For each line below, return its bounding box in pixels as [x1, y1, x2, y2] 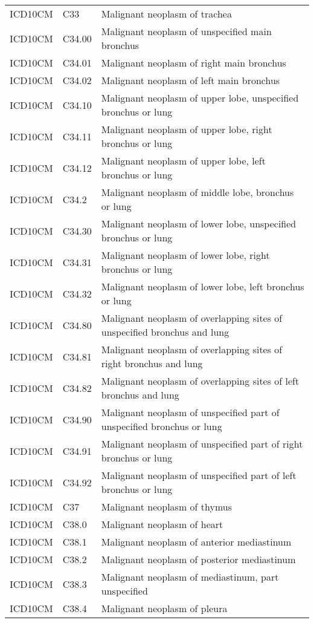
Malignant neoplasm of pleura [101, 601, 228, 615]
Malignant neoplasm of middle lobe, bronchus [101, 185, 294, 199]
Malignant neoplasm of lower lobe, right [101, 248, 270, 262]
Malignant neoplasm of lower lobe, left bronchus [101, 279, 304, 293]
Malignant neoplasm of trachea [101, 7, 232, 21]
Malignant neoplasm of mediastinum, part [101, 570, 279, 584]
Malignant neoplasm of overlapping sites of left [101, 374, 300, 388]
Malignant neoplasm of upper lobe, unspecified [101, 91, 299, 105]
